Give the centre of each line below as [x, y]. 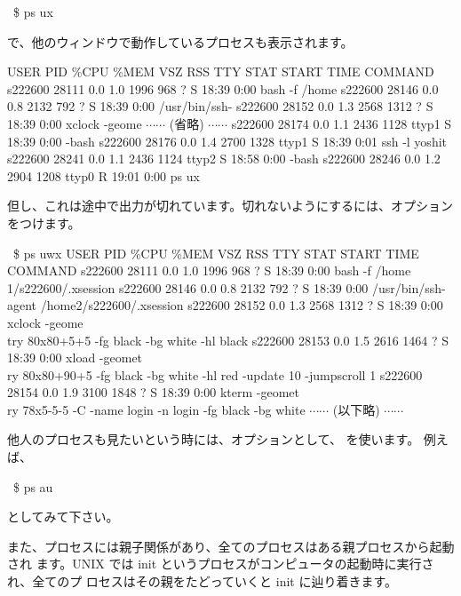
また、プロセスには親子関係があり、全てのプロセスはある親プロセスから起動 [231, 546]
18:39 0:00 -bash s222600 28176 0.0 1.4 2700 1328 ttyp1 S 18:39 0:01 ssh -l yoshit [227, 141]
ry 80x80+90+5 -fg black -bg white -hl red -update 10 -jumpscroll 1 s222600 [215, 374]
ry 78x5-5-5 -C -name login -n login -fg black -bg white [156, 409]
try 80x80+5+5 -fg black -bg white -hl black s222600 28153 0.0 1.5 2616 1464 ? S [228, 340]
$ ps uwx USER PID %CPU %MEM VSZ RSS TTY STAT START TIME [216, 253]
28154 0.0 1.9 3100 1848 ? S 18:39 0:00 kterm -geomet [153, 392]
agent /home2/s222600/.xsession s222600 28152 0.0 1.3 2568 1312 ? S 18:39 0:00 [225, 305]
